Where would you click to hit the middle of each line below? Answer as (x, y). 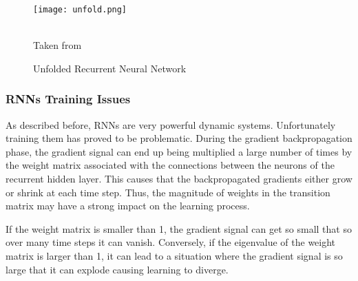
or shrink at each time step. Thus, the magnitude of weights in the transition (168, 192)
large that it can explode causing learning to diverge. (117, 269)
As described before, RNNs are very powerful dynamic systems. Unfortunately (171, 124)
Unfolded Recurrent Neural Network (110, 68)
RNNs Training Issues (68, 99)
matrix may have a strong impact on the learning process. (128, 206)
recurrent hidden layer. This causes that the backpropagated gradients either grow (179, 179)
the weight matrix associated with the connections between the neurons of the (170, 165)
